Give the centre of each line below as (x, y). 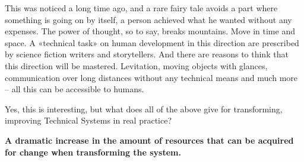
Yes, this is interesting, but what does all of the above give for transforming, (144, 108)
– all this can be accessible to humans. (75, 89)
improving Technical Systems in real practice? (88, 120)
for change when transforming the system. (93, 152)
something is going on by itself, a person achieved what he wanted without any (148, 19)
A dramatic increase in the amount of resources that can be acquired (149, 140)
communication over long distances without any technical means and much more (151, 77)
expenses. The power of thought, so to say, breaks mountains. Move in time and (150, 31)
